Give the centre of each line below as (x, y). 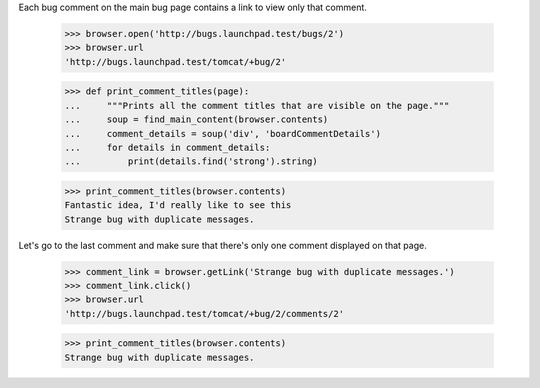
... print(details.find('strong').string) (191, 161)
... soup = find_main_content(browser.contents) (196, 119)
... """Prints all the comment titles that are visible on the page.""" (257, 105)
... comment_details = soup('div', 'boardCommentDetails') (223, 133)
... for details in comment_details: (167, 147)
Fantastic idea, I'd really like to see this (178, 205)
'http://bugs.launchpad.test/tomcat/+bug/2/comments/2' (204, 313)
